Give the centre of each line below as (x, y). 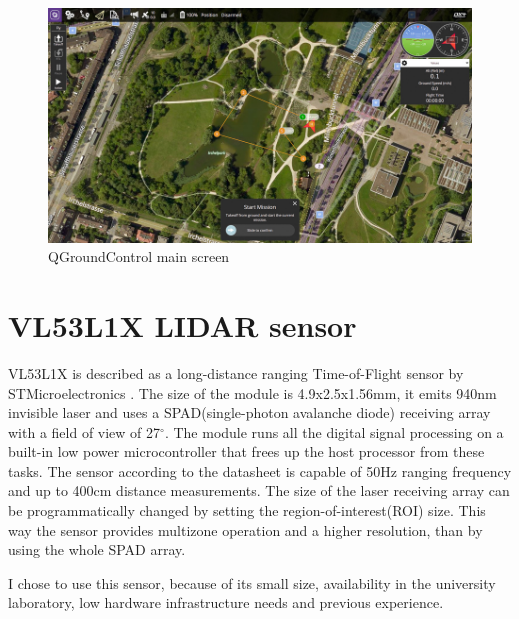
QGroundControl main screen (139, 256)
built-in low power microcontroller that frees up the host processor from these (246, 451)
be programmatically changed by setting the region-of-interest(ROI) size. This (247, 510)
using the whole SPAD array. (97, 549)
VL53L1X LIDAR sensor (182, 324)
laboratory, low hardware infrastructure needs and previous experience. (226, 602)
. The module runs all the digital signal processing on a (334, 431)
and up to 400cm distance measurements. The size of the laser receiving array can (259, 490)
